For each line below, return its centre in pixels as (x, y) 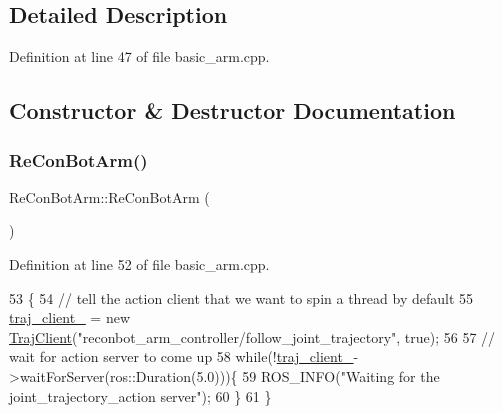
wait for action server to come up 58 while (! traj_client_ (181, 356)
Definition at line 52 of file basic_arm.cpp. (139, 263)
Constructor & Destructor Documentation (232, 110)
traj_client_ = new (69, 317)
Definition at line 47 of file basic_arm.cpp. (139, 56)
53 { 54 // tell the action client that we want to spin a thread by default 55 (241, 297)
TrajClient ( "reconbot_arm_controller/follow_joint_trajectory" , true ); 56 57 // (252, 336)
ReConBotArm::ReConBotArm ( (109, 196)
